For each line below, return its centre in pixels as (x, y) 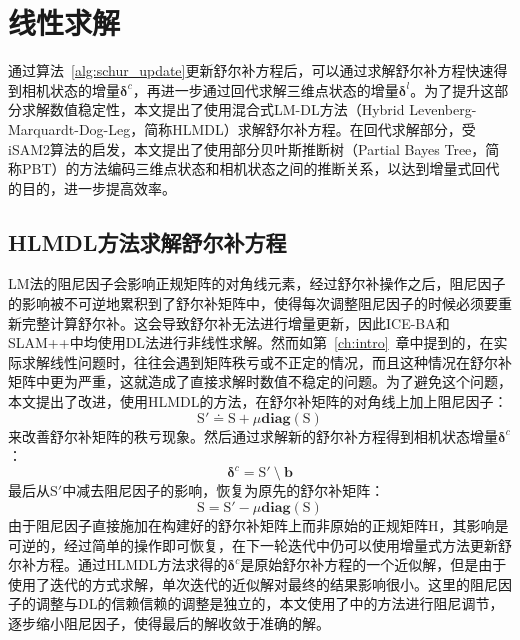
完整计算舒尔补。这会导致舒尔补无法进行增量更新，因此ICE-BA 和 (235, 322)
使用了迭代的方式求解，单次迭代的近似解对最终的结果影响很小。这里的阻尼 (253, 583)
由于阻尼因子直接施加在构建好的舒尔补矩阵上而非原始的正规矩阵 (218, 524)
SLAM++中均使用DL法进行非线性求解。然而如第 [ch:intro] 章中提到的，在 (251, 342)
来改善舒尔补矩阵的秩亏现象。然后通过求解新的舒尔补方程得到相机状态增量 (253, 435)
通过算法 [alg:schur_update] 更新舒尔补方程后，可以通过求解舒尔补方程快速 (251, 70)
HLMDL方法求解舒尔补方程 (147, 241)
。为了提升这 (452, 89)
